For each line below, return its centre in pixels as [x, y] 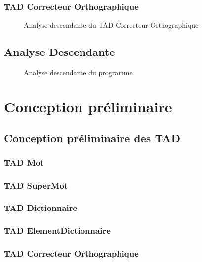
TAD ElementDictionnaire [57, 231]
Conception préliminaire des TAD [92, 138]
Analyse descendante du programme [78, 73]
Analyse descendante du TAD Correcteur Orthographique [111, 25]
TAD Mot [24, 162]
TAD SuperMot [36, 185]
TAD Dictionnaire [41, 208]
